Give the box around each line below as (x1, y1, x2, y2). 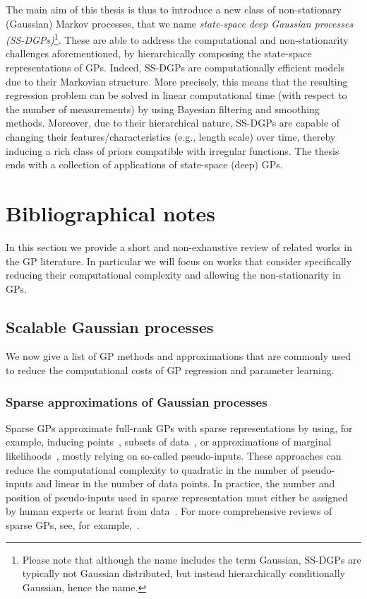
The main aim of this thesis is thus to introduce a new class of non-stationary (6, 2, 342, 16)
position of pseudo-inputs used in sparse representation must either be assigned (6, 489, 349, 504)
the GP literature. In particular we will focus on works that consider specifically (6, 253, 352, 268)
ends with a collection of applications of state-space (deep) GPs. (6, 157, 283, 172)
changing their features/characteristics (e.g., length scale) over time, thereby (6, 129, 336, 144)
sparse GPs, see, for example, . (6, 518, 140, 533)
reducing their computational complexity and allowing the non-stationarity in (6, 267, 341, 282)
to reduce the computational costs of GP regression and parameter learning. (6, 363, 335, 378)
